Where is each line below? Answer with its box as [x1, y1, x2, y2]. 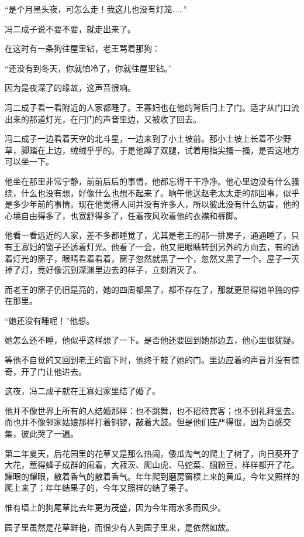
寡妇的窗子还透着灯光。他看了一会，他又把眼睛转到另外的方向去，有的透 [20, 240, 299, 252]
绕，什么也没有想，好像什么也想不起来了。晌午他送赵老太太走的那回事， [5, 186, 283, 199]
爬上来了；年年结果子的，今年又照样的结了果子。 [5, 481, 193, 494]
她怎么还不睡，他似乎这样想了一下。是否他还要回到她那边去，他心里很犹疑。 [5, 334, 299, 346]
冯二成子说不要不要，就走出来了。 [5, 22, 136, 35]
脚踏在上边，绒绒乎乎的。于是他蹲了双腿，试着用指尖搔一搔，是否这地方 [20, 143, 299, 156]
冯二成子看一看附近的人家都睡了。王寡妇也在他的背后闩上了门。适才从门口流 [5, 101, 299, 113]
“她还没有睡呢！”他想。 [5, 314, 95, 326]
